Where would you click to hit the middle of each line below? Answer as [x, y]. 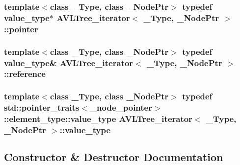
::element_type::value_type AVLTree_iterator [98, 119]
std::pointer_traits [42, 107]
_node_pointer [121, 107]
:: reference [25, 74]
